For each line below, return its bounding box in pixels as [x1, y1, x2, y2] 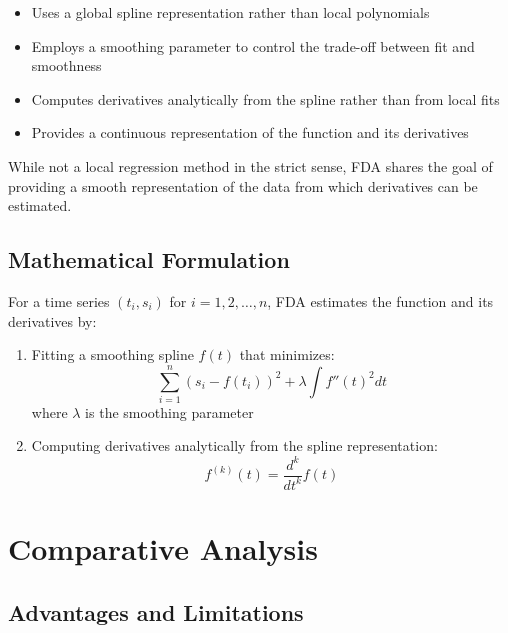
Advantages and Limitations [8, 596, 304, 627]
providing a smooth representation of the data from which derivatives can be [8, 175, 478, 196]
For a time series [8, 290, 110, 311]
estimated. [8, 195, 72, 216]
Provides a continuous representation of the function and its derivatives [31, 122, 469, 143]
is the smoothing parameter [85, 401, 254, 422]
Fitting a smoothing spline [31, 344, 194, 365]
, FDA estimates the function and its [267, 290, 494, 311]
